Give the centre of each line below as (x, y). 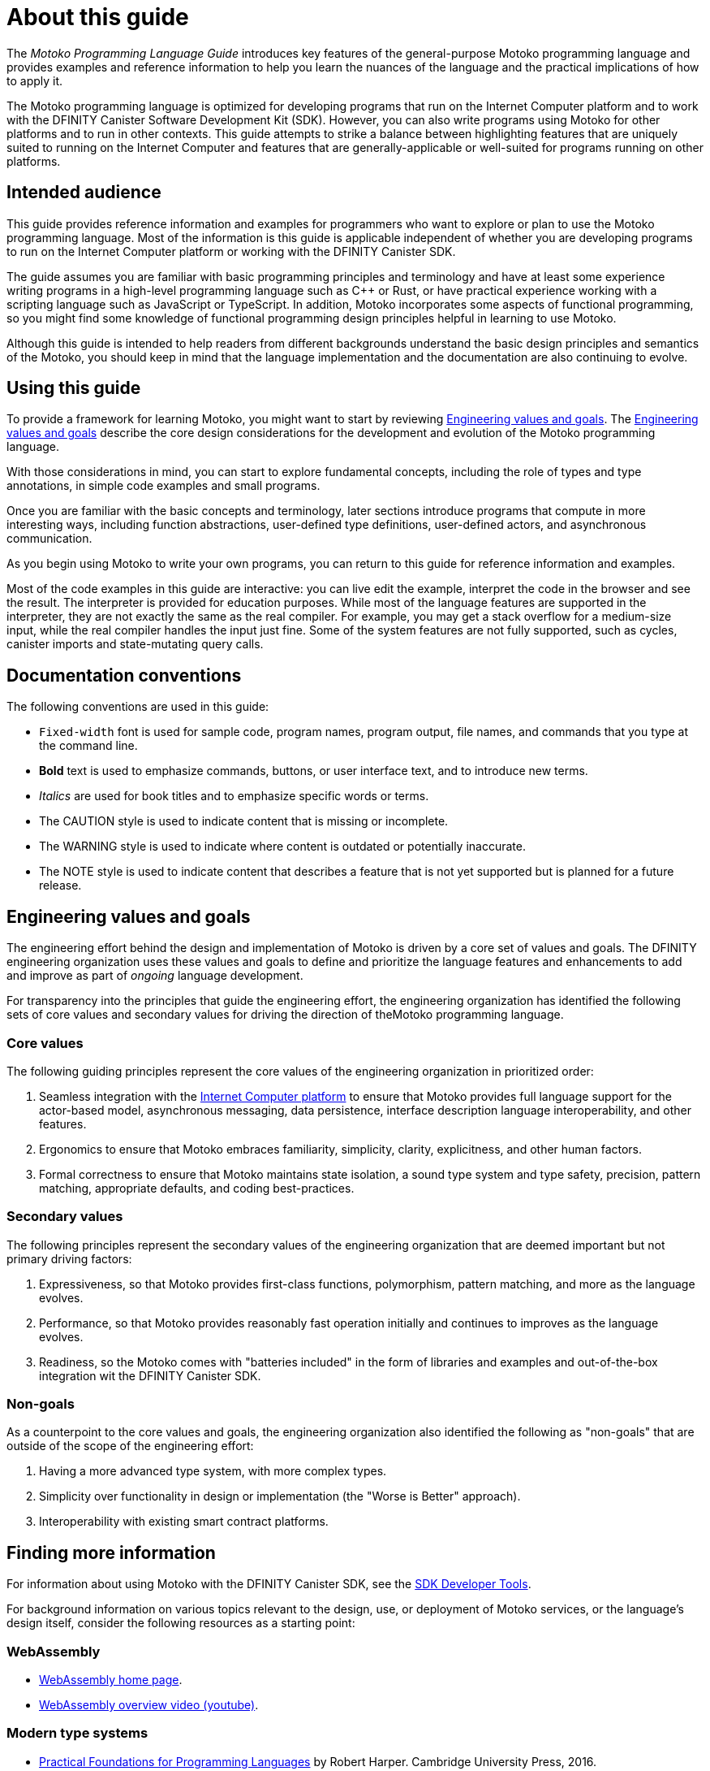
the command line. (88, 746)
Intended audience (84, 193)
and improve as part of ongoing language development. (155, 976)
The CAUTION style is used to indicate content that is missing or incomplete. (244, 821)
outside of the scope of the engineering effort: (130, 1446)
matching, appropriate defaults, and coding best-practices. (197, 1188)
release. (60, 885)
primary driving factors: (69, 1258)
